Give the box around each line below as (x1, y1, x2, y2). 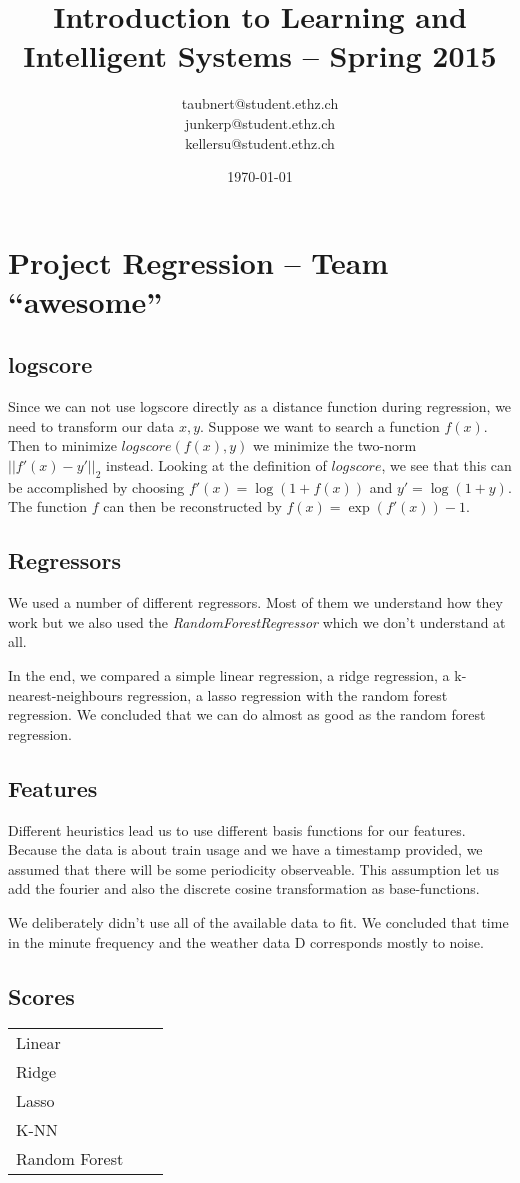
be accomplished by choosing (8, 476, 185, 497)
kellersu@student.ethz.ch (185, 132, 335, 153)
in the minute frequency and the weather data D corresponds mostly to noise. (8, 931, 484, 952)
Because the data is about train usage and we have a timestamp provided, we (8, 839, 483, 860)
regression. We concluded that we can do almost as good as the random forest (8, 704, 486, 725)
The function (8, 496, 87, 517)
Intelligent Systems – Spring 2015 (23, 35, 497, 76)
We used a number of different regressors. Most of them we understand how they (8, 592, 503, 613)
